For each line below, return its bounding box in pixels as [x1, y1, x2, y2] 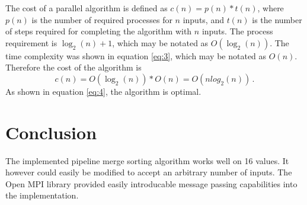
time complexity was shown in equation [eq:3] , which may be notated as [5, 49, 267, 62]
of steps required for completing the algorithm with [5, 25, 192, 37]
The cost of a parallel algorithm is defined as [5, 2, 168, 14]
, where [257, 2, 284, 14]
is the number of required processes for [31, 13, 172, 25]
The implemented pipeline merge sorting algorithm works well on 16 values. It [5, 154, 289, 166]
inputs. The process [202, 25, 273, 37]
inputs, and [183, 13, 224, 25]
